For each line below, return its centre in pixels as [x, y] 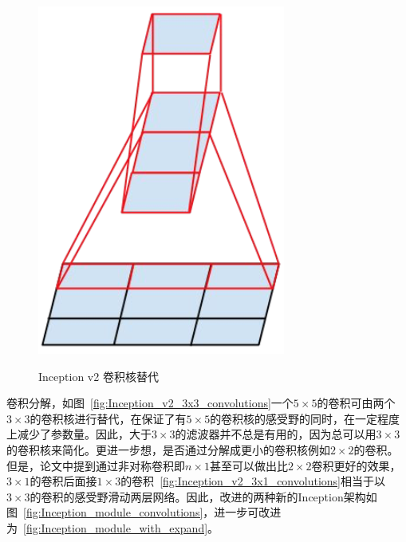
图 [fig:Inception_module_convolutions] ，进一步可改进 [144, 512]
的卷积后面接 [63, 481]
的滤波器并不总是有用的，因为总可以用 [276, 434]
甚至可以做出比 [248, 465]
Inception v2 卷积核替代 [99, 376]
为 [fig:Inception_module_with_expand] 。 [113, 527]
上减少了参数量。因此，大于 [79, 434]
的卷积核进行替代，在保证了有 [108, 418]
